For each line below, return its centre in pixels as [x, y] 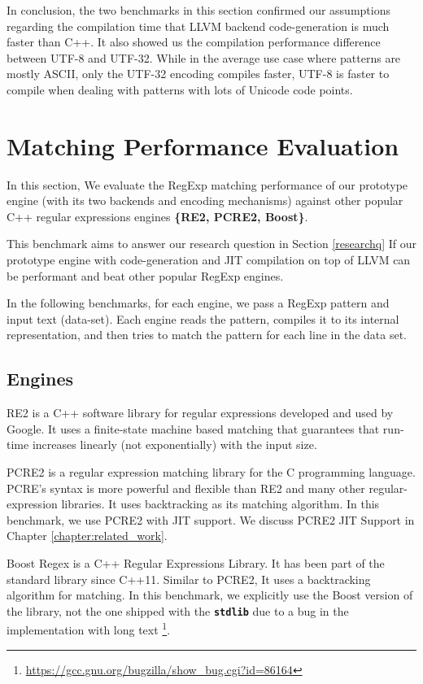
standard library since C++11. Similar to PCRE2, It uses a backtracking [189, 579]
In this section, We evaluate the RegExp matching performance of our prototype [207, 184]
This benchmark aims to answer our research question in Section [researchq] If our [211, 244]
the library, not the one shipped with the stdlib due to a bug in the [178, 610]
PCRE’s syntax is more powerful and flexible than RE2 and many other [186, 488]
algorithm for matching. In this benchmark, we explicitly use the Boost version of [210, 595]
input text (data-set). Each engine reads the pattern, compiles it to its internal [203, 318]
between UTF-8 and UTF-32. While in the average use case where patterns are [204, 57]
